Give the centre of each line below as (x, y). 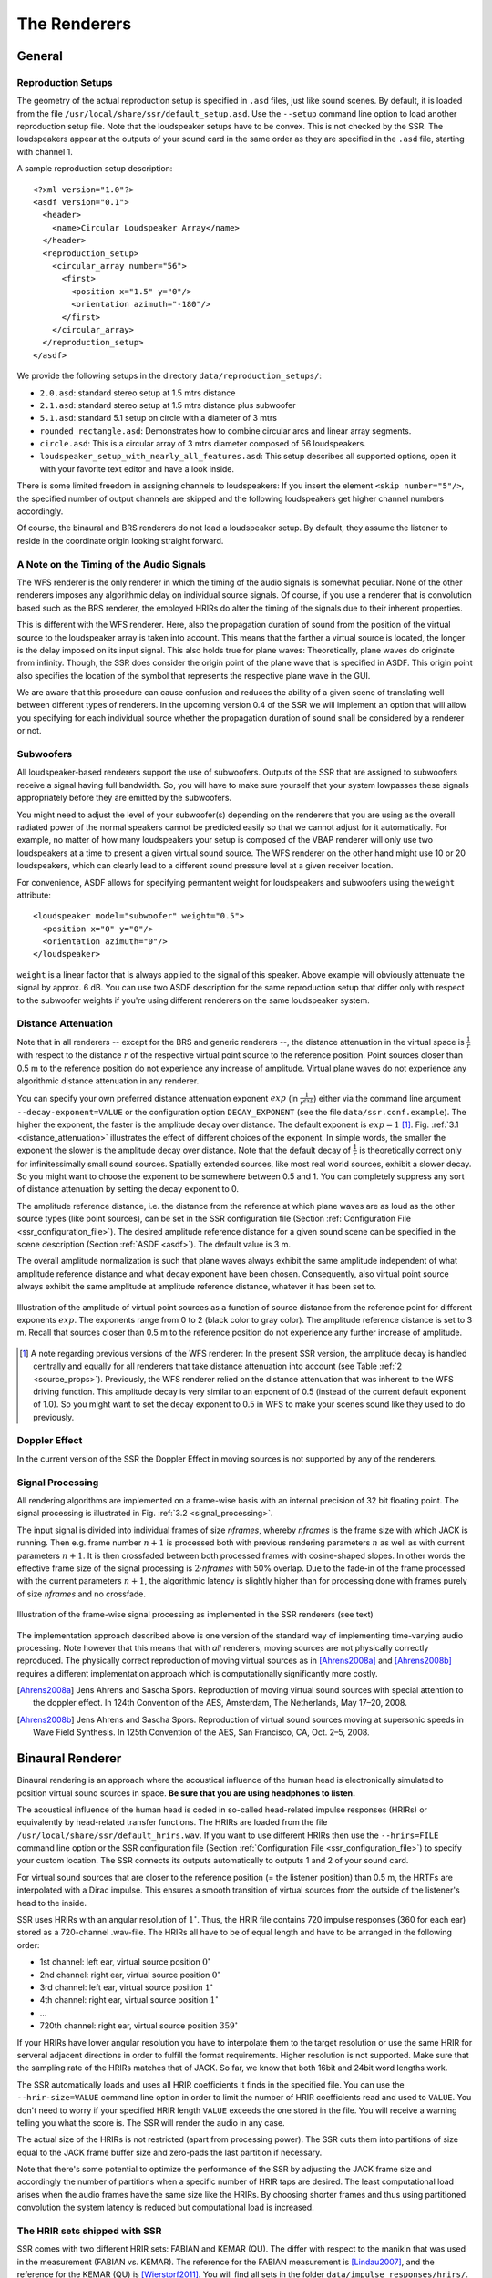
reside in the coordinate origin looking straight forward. (120, 540)
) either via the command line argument (387, 1098)
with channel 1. (45, 151)
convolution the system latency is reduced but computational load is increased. (165, 2207)
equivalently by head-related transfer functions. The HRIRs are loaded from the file (172, 1822)
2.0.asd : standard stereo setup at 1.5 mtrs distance (138, 393)
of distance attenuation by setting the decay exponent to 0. (128, 1189)
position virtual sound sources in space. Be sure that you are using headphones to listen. (186, 1793)
